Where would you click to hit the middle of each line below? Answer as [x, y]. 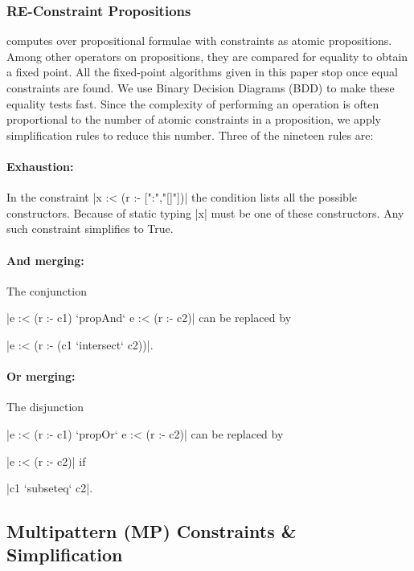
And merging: [45, 260]
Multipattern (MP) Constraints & [152, 531]
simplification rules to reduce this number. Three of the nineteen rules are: [190, 135]
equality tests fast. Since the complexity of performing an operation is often [193, 103]
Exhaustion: [40, 166]
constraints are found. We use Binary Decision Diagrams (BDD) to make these [201, 88]
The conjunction [47, 290]
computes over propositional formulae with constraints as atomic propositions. [199, 41]
